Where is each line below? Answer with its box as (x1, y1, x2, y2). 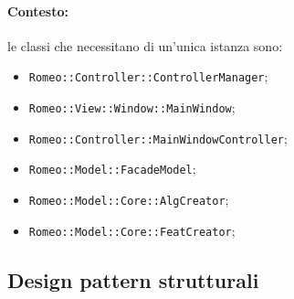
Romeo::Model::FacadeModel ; (28, 159, 196, 178)
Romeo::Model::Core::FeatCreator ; (28, 220, 236, 240)
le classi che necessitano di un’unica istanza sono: (7, 36, 283, 55)
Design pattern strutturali (7, 265, 259, 294)
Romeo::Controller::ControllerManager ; (28, 67, 268, 86)
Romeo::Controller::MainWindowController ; (28, 128, 288, 147)
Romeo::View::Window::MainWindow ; (28, 98, 236, 117)
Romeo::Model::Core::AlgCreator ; (28, 190, 229, 209)
